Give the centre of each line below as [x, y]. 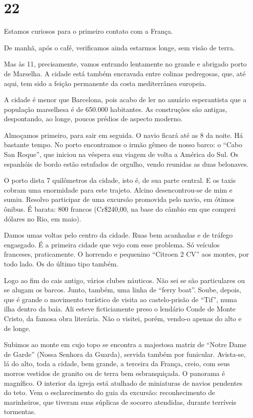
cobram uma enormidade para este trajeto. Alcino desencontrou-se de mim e [118, 189]
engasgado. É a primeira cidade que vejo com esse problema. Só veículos [112, 244]
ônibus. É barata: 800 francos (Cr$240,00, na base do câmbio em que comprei [120, 209]
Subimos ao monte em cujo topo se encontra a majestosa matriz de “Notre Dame [125, 344]
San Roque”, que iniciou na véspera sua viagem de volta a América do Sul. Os [121, 154]
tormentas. [20, 411]
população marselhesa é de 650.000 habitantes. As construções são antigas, [116, 109]
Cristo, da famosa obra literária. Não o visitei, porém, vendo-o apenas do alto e [123, 318]
